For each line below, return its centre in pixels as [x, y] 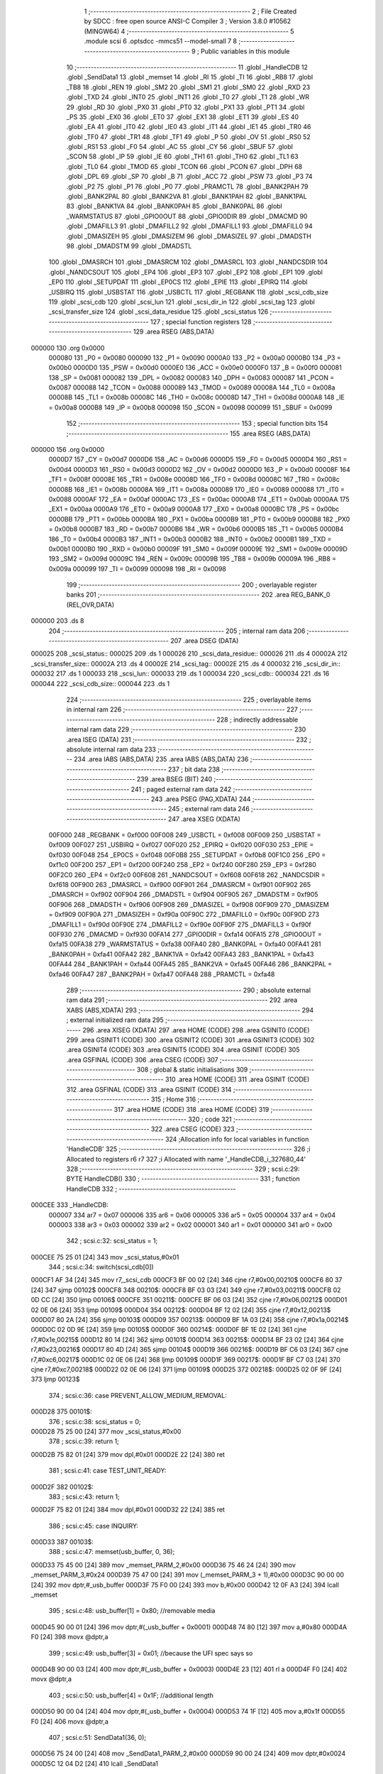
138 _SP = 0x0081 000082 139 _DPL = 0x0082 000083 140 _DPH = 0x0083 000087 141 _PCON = [191, 378]
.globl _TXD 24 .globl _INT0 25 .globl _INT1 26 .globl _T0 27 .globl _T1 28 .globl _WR [188, 97]
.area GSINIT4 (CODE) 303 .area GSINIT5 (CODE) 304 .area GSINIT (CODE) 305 [183, 1049]
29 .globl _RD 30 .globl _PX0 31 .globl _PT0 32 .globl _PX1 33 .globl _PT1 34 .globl [185, 107]
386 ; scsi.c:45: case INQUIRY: [93, 1526]
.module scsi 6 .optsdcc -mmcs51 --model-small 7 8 [161, 41]
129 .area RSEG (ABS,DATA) [174, 332]
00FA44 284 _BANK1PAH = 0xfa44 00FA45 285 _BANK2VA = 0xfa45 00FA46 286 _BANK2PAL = [190, 964]
